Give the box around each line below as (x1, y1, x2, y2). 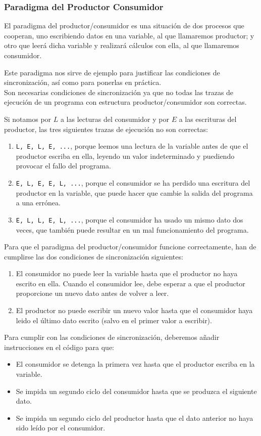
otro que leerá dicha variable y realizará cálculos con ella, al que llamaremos (4, 40, 239, 51)
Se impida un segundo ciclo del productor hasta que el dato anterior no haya (16, 412, 253, 423)
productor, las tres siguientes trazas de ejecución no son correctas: (4, 123, 208, 134)
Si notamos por (4, 113, 51, 124)
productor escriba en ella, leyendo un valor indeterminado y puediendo (16, 150, 235, 161)
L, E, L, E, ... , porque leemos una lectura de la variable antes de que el (16, 141, 248, 151)
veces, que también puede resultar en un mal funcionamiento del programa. (16, 224, 249, 235)
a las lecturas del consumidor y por (60, 113, 169, 124)
